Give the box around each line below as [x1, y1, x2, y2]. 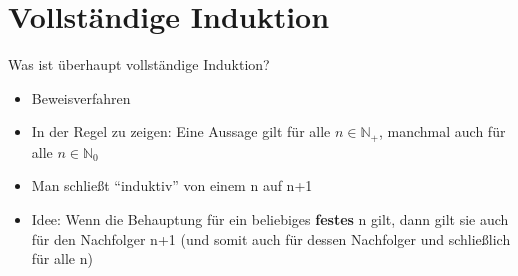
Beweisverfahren [31, 87, 131, 108]
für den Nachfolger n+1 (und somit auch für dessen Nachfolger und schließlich [31, 228, 511, 249]
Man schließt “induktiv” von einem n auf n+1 [31, 175, 313, 196]
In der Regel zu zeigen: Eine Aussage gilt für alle [31, 121, 331, 142]
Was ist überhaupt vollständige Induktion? [8, 54, 270, 75]
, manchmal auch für [378, 121, 506, 142]
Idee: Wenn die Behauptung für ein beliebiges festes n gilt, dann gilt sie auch [31, 208, 509, 229]
